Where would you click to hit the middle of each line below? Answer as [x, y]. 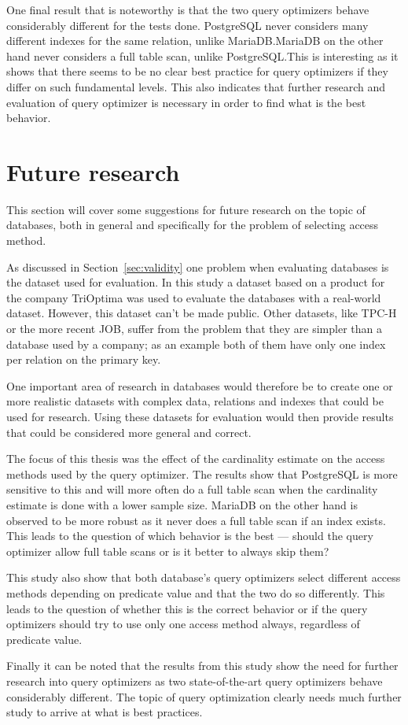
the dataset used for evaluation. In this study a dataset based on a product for [196, 282]
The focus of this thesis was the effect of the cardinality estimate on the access [196, 459]
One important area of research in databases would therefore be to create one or [200, 385]
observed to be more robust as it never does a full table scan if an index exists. [196, 520]
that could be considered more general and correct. [129, 432]
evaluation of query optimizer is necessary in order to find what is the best [186, 102]
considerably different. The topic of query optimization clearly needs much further [204, 696]
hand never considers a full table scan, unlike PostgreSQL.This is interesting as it [202, 55]
